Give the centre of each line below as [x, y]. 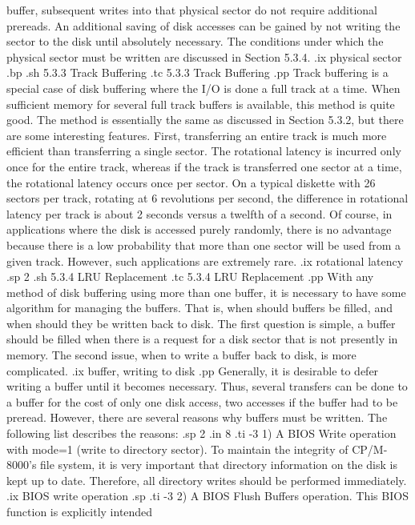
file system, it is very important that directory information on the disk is [219, 465]
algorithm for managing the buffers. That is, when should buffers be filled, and [199, 308]
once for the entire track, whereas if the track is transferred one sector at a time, [204, 166]
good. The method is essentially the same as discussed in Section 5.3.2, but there [205, 120]
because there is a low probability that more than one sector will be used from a [204, 244]
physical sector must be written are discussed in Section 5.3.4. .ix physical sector [204, 56]
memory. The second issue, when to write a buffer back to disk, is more [181, 355]
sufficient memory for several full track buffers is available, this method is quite [201, 104]
